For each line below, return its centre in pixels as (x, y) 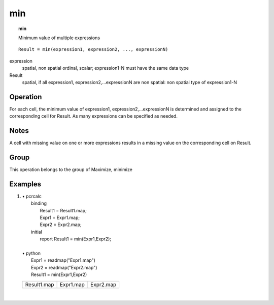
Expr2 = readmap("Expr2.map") (64, 267)
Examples (25, 184)
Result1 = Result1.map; (63, 210)
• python (31, 253)
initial (37, 232)
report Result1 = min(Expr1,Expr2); (76, 239)
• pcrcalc (32, 196)
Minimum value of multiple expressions (59, 38)
